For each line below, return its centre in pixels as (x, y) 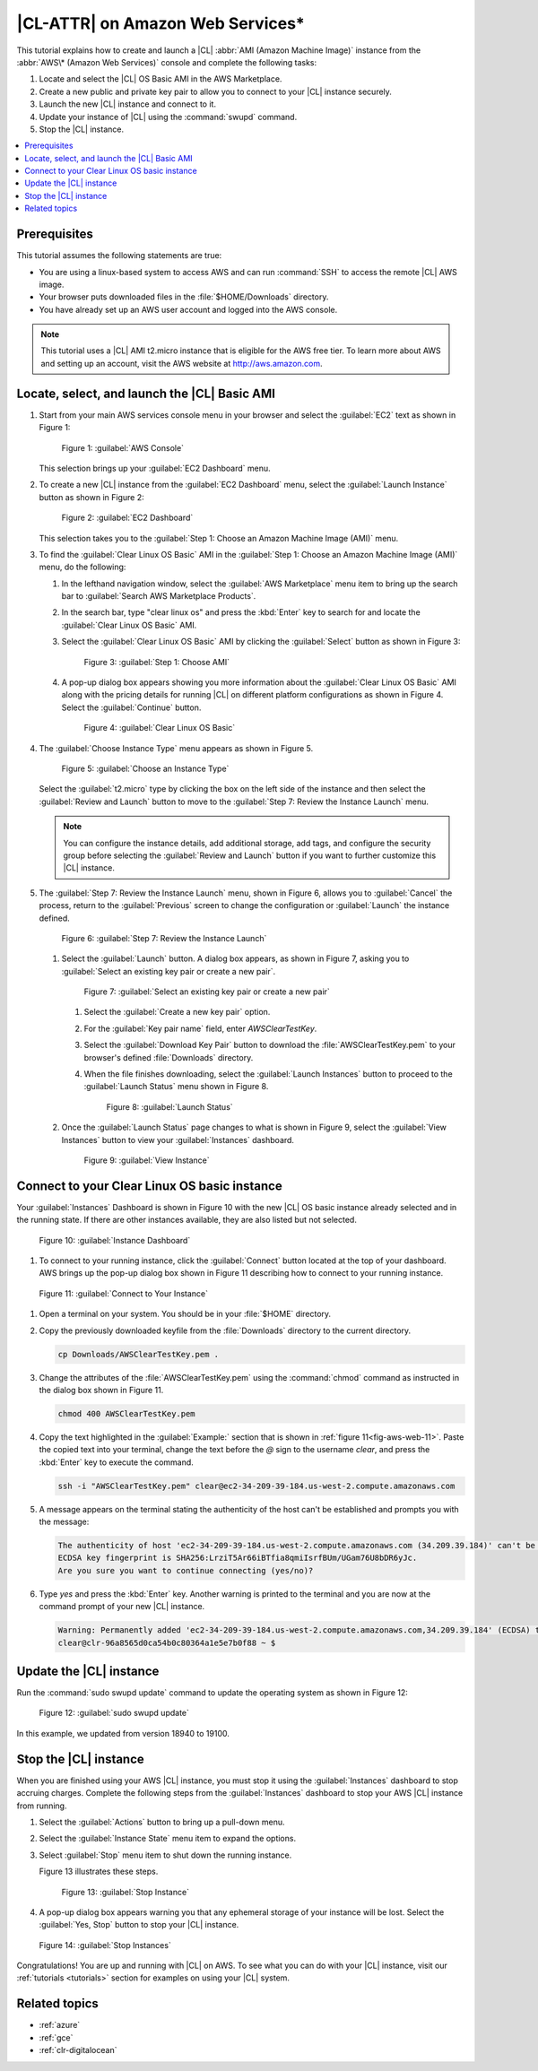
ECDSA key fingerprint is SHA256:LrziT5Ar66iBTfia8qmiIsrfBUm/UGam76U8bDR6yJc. (238, 1558)
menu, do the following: (82, 567)
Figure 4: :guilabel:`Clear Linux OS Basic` (160, 728)
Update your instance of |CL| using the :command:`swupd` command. (168, 117)
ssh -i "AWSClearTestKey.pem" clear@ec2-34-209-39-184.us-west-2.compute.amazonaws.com (256, 1486)
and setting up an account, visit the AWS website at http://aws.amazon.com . (182, 363)
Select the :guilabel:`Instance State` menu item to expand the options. (167, 1839)
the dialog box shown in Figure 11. (101, 1390)
